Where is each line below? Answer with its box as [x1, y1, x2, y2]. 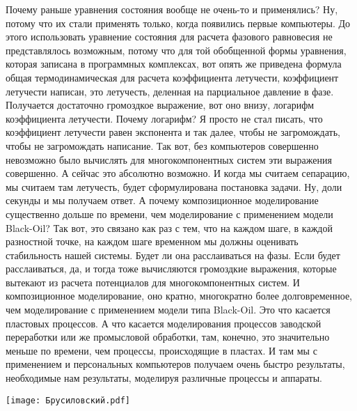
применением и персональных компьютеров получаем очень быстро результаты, [6, 357, 345, 371]
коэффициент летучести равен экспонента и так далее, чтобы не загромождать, [6, 125, 340, 139]
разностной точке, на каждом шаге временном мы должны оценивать [6, 234, 299, 249]
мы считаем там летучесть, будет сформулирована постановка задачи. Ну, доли [6, 179, 342, 194]
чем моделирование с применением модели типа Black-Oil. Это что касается [6, 302, 331, 317]
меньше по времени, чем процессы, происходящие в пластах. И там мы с [6, 343, 317, 357]
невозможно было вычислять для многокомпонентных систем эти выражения [6, 152, 332, 166]
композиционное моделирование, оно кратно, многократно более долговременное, [6, 288, 353, 303]
